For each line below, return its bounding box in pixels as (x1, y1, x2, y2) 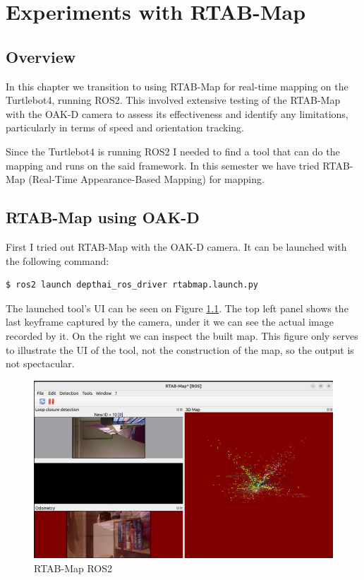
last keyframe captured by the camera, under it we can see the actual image (6, 314, 334, 329)
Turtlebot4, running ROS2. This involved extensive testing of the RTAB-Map (6, 93, 341, 107)
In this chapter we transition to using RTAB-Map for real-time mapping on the (6, 78, 348, 93)
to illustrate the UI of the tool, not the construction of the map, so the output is (6, 342, 354, 357)
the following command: (6, 253, 109, 268)
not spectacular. (6, 356, 75, 371)
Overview (6, 45, 76, 67)
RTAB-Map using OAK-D (6, 206, 200, 228)
